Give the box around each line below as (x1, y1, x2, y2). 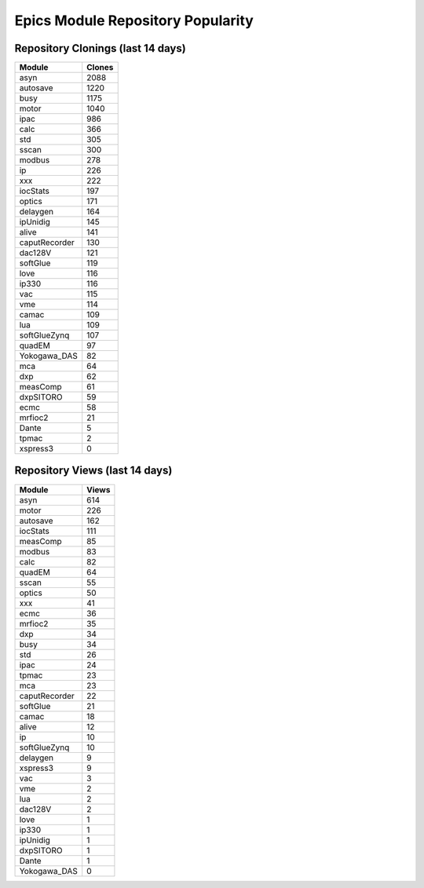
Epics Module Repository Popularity (14, 12, 254, 29)
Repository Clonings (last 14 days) (14, 42, 186, 55)
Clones (86, 62, 114, 73)
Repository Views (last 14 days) (14, 464, 173, 477)
